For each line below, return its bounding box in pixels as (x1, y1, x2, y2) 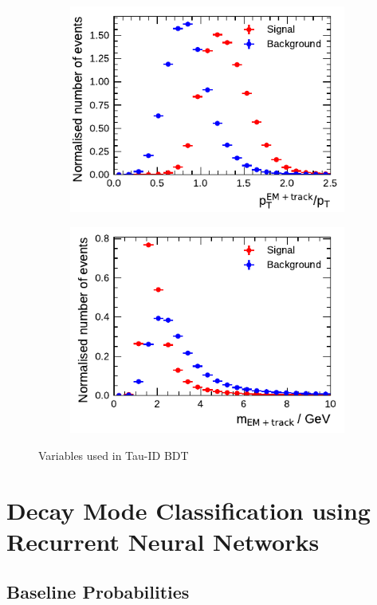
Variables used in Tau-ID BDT (38, 446, 189, 463)
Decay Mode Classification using (6, 493, 371, 526)
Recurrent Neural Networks (6, 524, 320, 557)
